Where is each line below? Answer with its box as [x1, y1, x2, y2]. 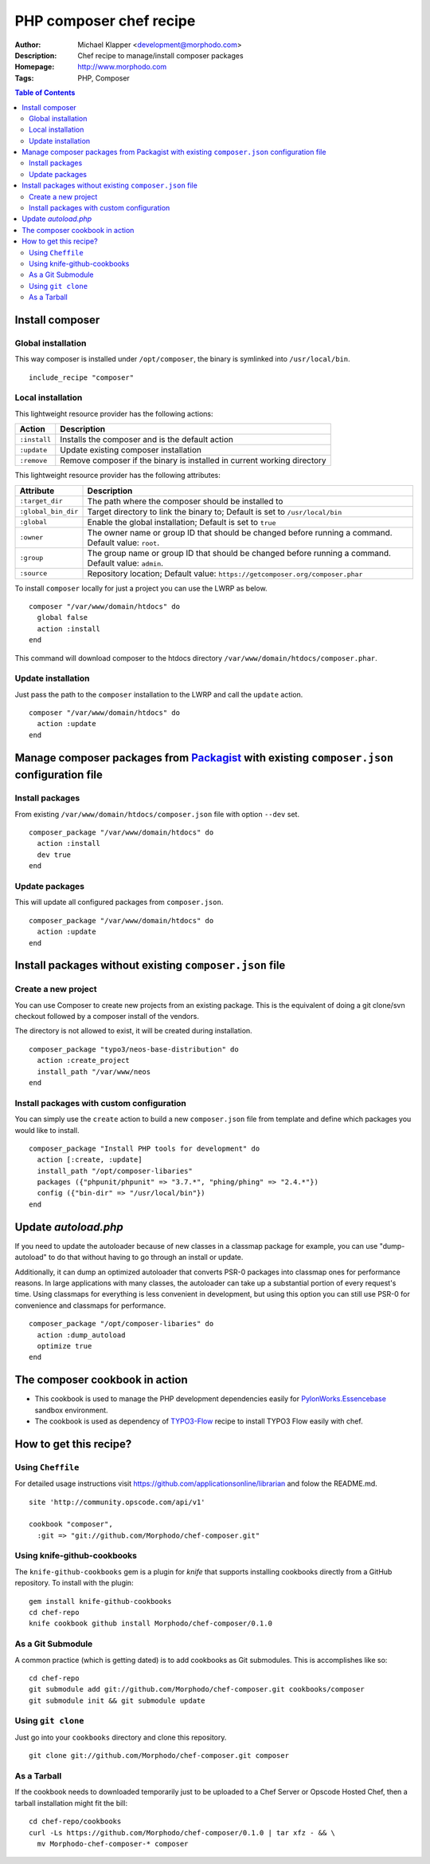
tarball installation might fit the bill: [14, 1798, 127, 1807]
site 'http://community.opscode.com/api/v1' [29, 1497, 206, 1507]
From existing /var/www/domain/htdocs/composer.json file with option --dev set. [14, 809, 300, 819]
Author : [14, 40, 41, 49]
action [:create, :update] [37, 1155, 143, 1164]
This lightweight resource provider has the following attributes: [14, 471, 221, 480]
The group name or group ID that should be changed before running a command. [87, 547, 392, 559]
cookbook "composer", [29, 1520, 113, 1529]
